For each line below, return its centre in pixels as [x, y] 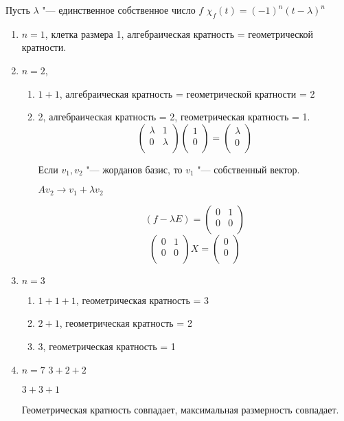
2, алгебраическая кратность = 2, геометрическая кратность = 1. [174, 117]
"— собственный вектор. [249, 169]
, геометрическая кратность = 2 [126, 323]
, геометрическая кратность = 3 [142, 300]
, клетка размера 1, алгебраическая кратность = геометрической [179, 33]
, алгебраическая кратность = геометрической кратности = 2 [187, 93]
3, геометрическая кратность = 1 [107, 346]
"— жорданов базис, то [134, 169]
